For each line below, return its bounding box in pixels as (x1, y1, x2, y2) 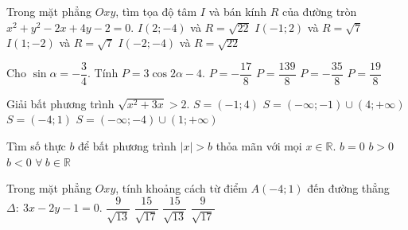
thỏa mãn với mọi (216, 138, 302, 154)
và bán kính (208, 3, 266, 19)
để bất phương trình (78, 138, 177, 154)
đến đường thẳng (307, 180, 390, 197)
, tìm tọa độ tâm (115, 3, 197, 19)
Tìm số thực (6, 138, 66, 154)
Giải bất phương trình (6, 95, 115, 111)
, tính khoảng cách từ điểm (115, 180, 247, 197)
